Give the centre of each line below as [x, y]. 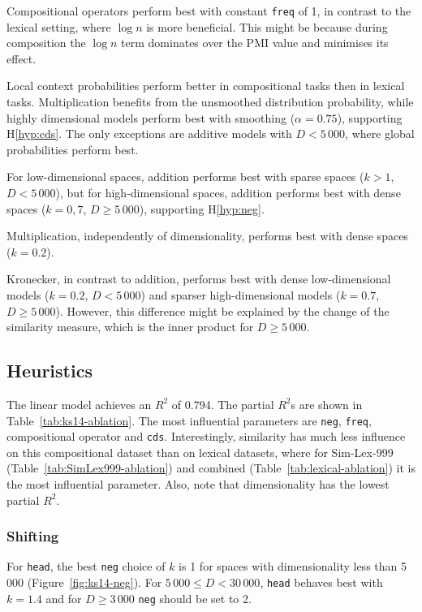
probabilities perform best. [73, 149]
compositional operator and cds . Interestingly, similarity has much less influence [206, 436]
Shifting [33, 536]
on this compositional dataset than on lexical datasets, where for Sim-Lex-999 [200, 452]
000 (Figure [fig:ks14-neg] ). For [84, 582]
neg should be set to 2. [195, 598]
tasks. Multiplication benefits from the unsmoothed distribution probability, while [210, 102]
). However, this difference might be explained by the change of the [222, 310]
